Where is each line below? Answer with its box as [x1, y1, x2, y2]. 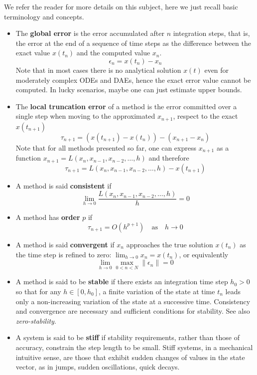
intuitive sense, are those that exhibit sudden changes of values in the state [15, 352, 245, 362]
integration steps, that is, [173, 28, 250, 38]
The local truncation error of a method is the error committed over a [15, 101, 237, 111]
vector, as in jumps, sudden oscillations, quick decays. [15, 362, 180, 372]
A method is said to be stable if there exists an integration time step [15, 276, 228, 287]
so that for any [15, 286, 61, 296]
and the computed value [76, 47, 150, 58]
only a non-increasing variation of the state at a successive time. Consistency [15, 296, 251, 306]
